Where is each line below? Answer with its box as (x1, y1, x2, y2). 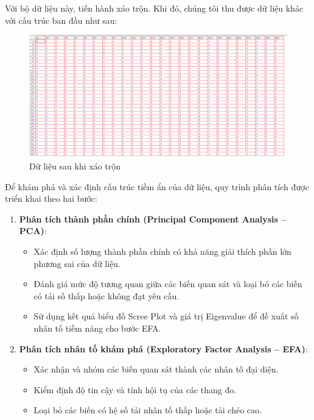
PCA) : (19, 224, 47, 237)
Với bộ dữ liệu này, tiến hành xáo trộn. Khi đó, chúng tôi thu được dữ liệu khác (5, 2, 304, 14)
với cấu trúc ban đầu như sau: (5, 13, 117, 26)
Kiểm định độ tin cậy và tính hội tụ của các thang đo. (33, 383, 237, 396)
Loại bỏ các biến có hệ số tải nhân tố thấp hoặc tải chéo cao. (33, 404, 262, 416)
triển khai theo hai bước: (5, 192, 97, 205)
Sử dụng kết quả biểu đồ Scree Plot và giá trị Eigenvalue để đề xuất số (33, 310, 299, 322)
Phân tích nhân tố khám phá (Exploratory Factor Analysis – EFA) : (19, 342, 308, 355)
